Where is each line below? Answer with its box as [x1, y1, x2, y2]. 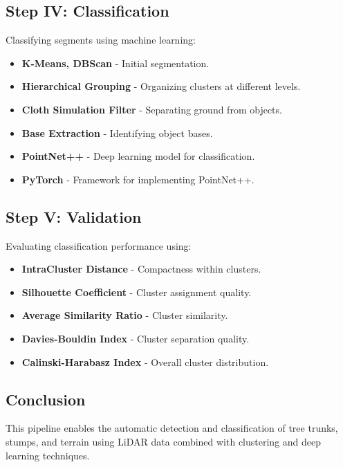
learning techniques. [6, 448, 90, 462]
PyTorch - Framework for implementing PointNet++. [21, 172, 254, 186]
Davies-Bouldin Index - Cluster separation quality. [21, 331, 250, 345]
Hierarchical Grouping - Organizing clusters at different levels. [21, 79, 301, 93]
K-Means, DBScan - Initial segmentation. [21, 55, 210, 70]
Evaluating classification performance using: [6, 238, 192, 253]
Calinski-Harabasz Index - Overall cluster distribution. [21, 354, 269, 369]
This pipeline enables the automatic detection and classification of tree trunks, [6, 421, 338, 435]
